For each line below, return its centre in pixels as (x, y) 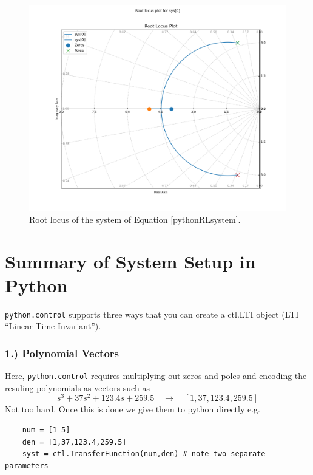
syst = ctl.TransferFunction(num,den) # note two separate (144, 454)
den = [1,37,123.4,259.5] (74, 442)
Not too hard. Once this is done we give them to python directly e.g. (133, 409)
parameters (27, 466)
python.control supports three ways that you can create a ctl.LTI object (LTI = (156, 314)
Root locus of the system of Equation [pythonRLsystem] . (135, 219)
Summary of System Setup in (130, 261)
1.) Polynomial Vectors (62, 353)
